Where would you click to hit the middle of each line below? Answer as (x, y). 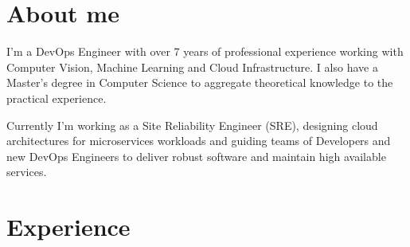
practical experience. (57, 98)
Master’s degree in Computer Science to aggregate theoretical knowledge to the (200, 82)
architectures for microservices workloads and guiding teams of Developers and (199, 141)
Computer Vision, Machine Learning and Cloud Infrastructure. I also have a (192, 67)
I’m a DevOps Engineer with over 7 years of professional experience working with (205, 51)
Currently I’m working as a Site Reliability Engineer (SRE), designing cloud (192, 125)
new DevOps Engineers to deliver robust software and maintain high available (196, 156)
